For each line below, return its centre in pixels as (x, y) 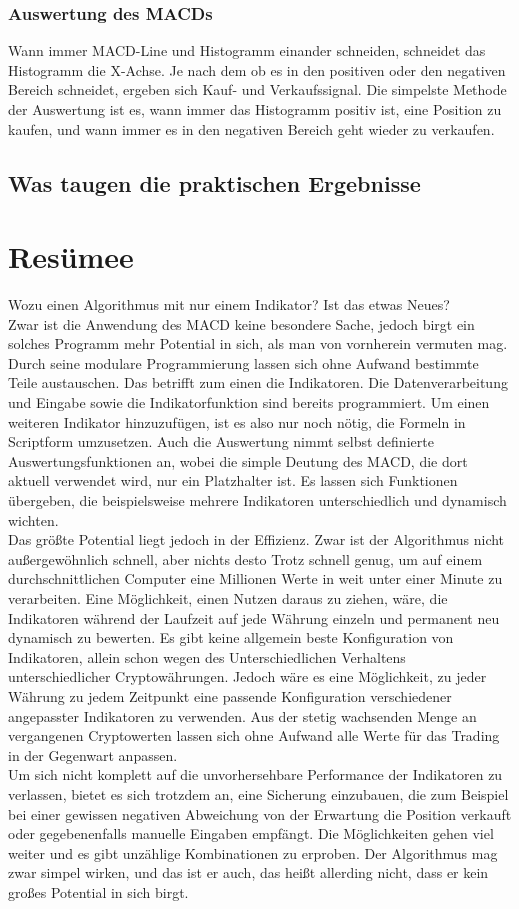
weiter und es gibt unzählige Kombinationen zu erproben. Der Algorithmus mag (253, 852)
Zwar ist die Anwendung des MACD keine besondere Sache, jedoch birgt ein (241, 323)
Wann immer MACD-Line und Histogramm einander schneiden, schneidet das (247, 50)
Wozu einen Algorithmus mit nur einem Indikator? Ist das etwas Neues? (229, 304)
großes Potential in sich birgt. (98, 891)
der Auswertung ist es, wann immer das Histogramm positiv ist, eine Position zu (255, 109)
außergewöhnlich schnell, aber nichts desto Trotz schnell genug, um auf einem (245, 558)
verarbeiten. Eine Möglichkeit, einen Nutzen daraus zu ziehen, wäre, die (228, 598)
